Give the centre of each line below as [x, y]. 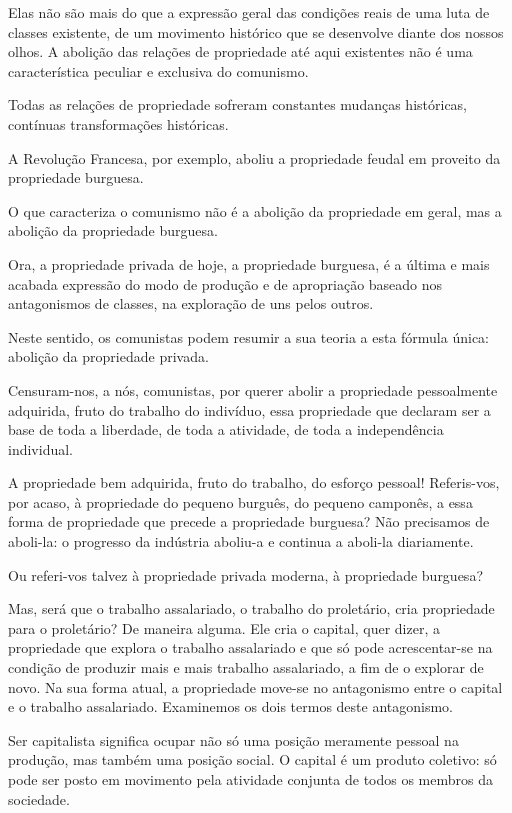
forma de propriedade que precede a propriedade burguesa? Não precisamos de [249, 521]
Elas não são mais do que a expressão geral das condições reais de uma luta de [249, 12]
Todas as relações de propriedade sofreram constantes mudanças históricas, [238, 104]
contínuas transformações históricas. [118, 123]
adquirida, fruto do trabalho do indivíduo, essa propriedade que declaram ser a [249, 409]
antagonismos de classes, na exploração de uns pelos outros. [191, 303]
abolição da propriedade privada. [108, 356]
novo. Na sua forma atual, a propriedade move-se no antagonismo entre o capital [255, 686]
